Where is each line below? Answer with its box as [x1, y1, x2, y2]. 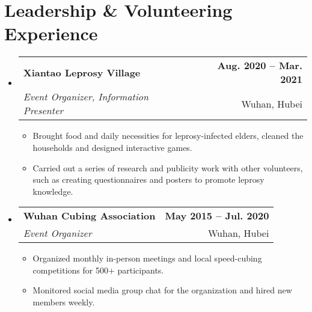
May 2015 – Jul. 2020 [165, 209, 269, 223]
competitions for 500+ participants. [32, 263, 164, 276]
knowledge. [32, 185, 73, 197]
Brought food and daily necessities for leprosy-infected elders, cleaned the [32, 129, 304, 142]
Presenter [23, 103, 64, 118]
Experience [4, 21, 98, 46]
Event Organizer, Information [23, 90, 149, 104]
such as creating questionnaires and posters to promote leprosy [32, 173, 265, 186]
